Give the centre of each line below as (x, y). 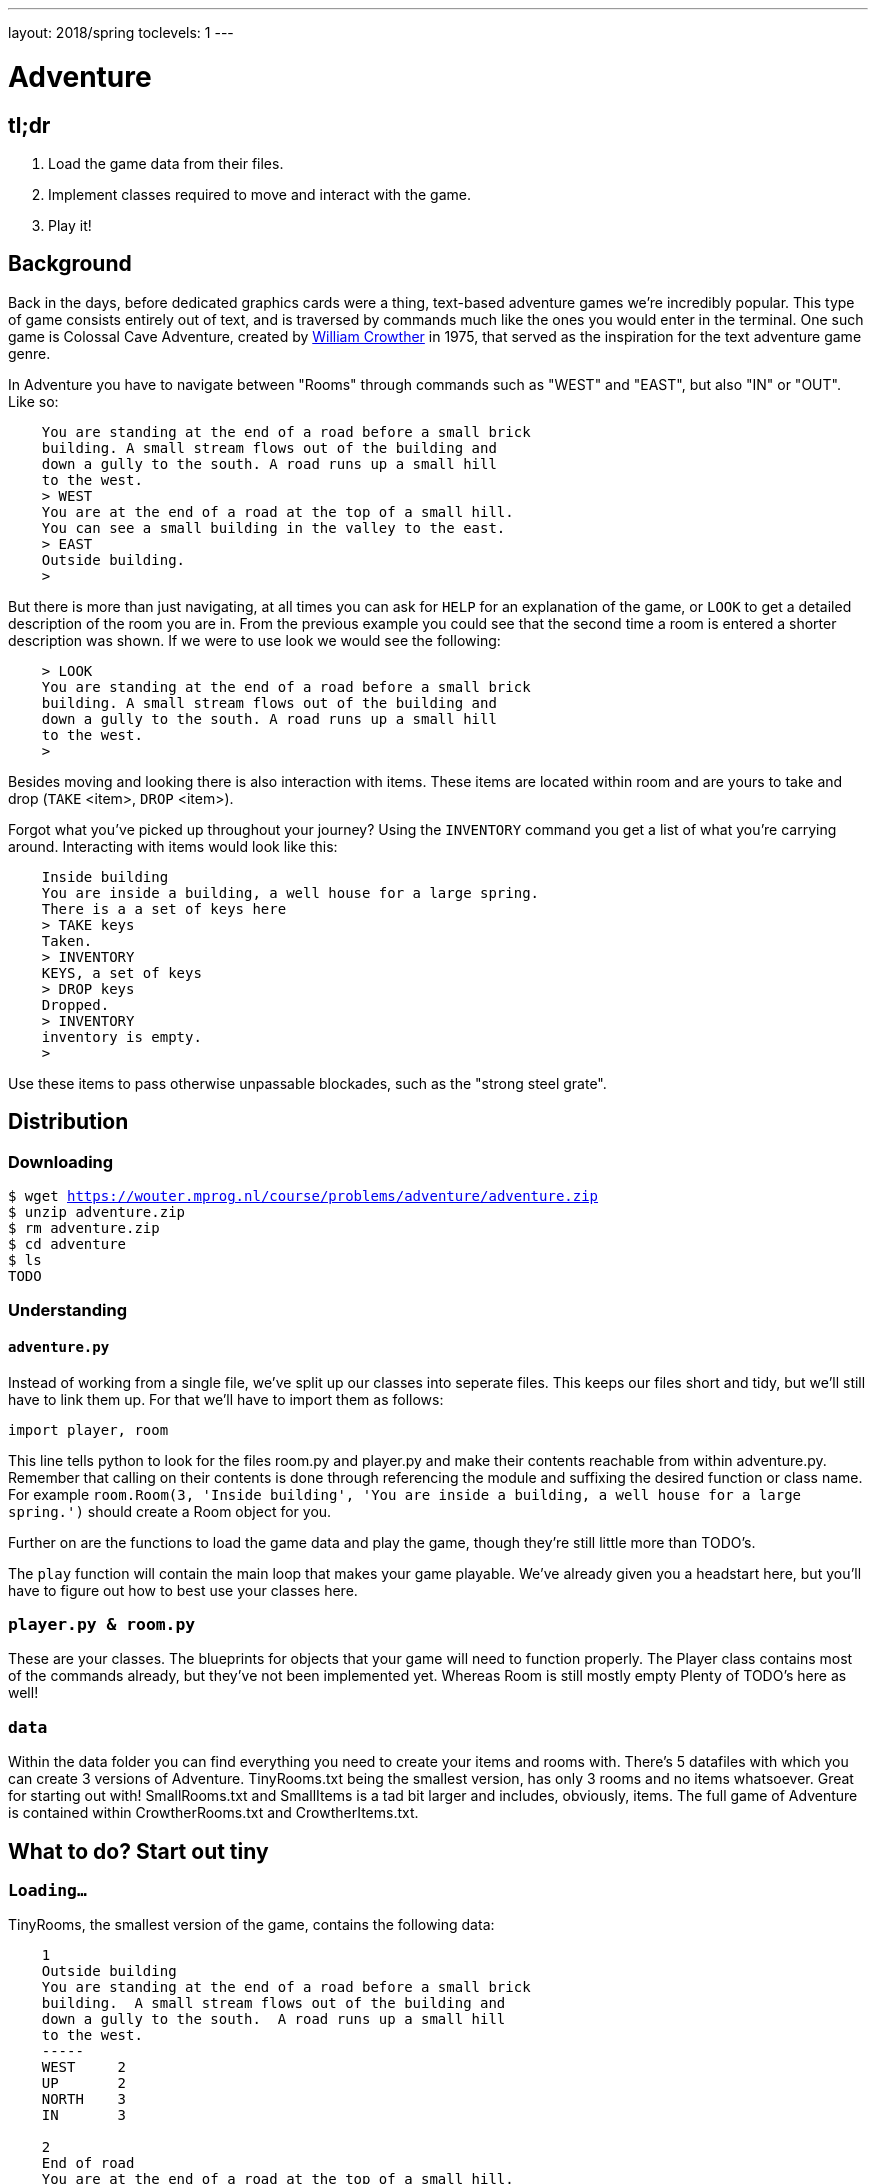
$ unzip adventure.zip (97, 1211)
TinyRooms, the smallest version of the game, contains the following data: (251, 1925)
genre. (29, 353)
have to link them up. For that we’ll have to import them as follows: (226, 1399)
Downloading (61, 1161)
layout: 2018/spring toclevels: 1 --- (121, 32)
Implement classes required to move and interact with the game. (259, 194)
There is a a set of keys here (164, 908)
